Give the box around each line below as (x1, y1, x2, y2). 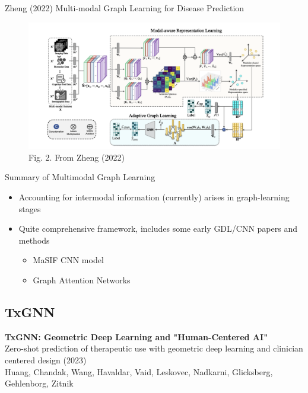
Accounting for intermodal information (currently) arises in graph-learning (18, 191, 290, 203)
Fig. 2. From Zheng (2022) (28, 151, 125, 163)
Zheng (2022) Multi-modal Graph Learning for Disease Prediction (5, 2, 245, 14)
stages (18, 202, 41, 215)
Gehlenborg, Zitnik (5, 377, 74, 389)
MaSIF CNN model (33, 254, 104, 266)
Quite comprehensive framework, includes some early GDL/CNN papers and (18, 222, 297, 235)
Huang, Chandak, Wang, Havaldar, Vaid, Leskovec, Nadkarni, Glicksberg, (5, 365, 273, 378)
